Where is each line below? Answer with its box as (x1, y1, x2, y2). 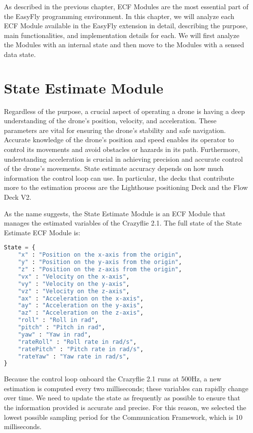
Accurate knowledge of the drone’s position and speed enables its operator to (4, 134, 234, 145)
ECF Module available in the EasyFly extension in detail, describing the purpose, (4, 20, 248, 31)
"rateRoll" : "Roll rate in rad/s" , (18, 338, 137, 345)
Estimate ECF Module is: (4, 227, 80, 237)
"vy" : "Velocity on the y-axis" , (18, 280, 130, 287)
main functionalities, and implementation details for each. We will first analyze (4, 30, 239, 40)
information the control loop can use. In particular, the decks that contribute (4, 172, 234, 183)
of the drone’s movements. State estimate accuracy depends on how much (4, 163, 224, 173)
